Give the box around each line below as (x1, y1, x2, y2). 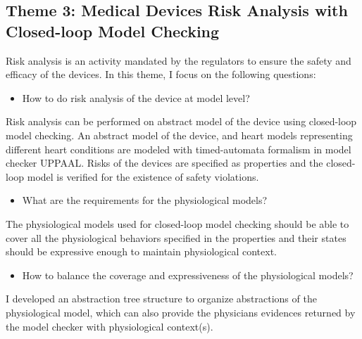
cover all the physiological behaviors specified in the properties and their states (6, 230, 347, 245)
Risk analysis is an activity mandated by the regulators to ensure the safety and (6, 53, 351, 68)
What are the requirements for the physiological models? (22, 193, 268, 207)
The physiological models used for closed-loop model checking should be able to (6, 216, 349, 231)
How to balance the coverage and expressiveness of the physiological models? (22, 267, 354, 282)
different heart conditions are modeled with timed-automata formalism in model (6, 141, 351, 156)
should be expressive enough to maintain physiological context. (6, 244, 277, 259)
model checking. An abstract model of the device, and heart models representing (6, 127, 353, 142)
